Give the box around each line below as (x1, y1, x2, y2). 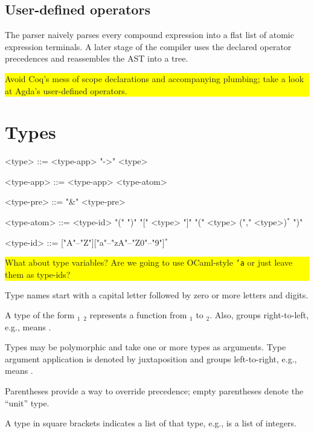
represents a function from (89, 309, 187, 321)
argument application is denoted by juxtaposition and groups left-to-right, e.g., (5, 352, 297, 365)
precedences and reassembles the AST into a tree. (5, 52, 188, 65)
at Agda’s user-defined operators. (5, 84, 127, 97)
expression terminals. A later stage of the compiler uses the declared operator (5, 40, 292, 53)
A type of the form (5, 309, 75, 321)
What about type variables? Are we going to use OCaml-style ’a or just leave (5, 256, 293, 269)
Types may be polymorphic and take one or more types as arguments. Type (5, 341, 286, 353)
